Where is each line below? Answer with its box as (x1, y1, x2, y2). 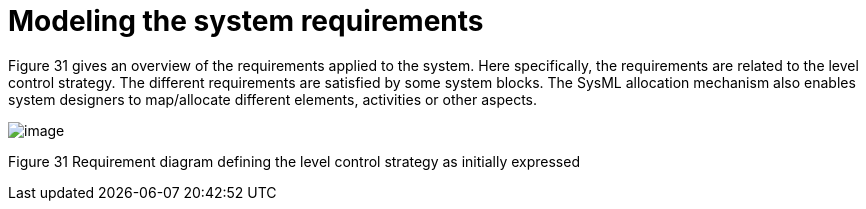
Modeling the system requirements (8, 4, 484, 38)
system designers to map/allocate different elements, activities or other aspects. (8, 90, 538, 108)
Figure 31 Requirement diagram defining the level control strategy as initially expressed (8, 152, 580, 170)
